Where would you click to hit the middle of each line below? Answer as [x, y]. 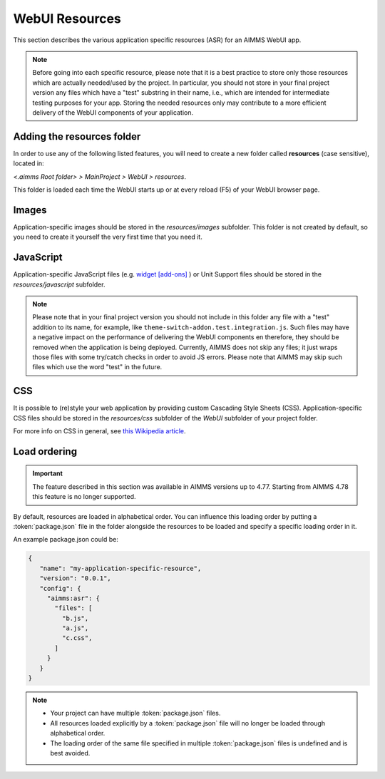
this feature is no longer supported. [84, 497]
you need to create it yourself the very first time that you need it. [108, 237]
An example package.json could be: [66, 540]
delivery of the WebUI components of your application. [113, 112]
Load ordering [45, 452]
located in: [29, 163]
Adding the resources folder [77, 136]
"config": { [60, 588]
